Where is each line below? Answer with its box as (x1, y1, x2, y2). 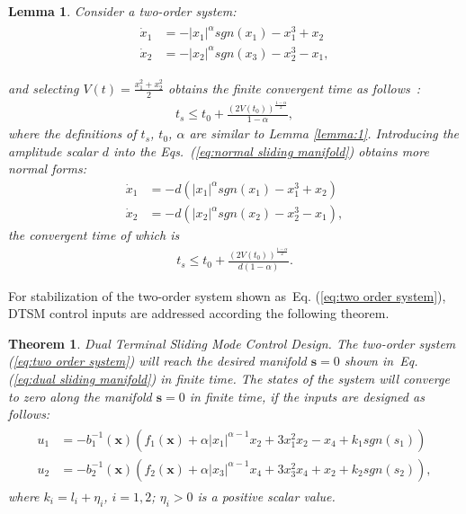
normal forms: (8, 159, 86, 178)
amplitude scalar (8, 141, 98, 160)
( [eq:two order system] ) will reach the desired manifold (8, 351, 307, 370)
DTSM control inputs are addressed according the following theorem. (8, 304, 390, 323)
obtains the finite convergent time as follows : (168, 78, 421, 97)
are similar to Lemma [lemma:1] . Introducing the (189, 124, 460, 143)
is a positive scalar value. (197, 486, 336, 505)
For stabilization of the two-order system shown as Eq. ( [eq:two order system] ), (8, 286, 446, 305)
